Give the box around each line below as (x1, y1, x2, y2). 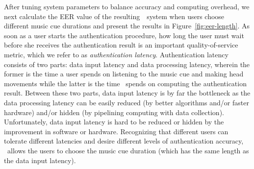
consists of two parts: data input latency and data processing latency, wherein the (4, 59, 250, 69)
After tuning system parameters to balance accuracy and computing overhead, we (4, 1, 250, 11)
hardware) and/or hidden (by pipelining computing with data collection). (4, 107, 224, 117)
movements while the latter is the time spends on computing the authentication (4, 78, 247, 88)
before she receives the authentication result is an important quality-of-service (4, 40, 238, 50)
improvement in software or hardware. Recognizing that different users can (4, 126, 229, 136)
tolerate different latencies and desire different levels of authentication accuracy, (4, 136, 244, 146)
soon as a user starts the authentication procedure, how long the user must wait (4, 30, 244, 40)
